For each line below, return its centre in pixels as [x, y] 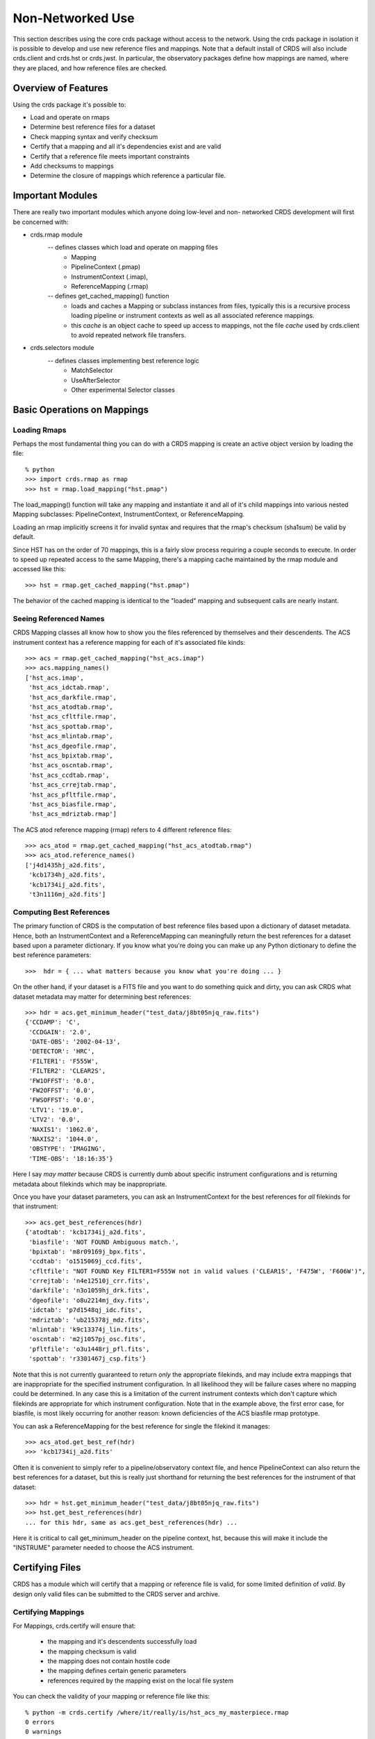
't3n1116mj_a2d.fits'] [67, 895]
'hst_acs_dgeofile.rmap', [73, 746]
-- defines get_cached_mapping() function [108, 296]
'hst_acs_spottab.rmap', [71, 726]
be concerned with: [41, 222]
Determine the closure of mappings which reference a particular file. [128, 176]
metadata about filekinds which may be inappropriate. [90, 1184]
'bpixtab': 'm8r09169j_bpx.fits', [87, 1251]
